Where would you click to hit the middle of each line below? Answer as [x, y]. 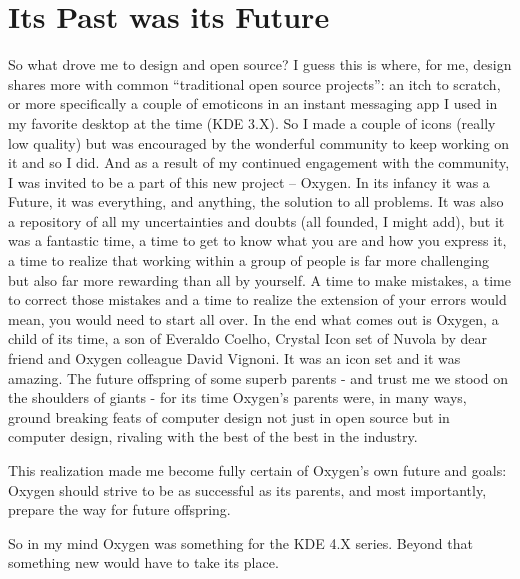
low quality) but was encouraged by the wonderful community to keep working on [259, 142]
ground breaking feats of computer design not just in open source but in [229, 416]
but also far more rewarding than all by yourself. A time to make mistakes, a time [259, 279]
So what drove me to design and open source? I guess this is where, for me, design [260, 64]
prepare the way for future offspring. [119, 509]
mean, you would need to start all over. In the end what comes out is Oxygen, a [253, 318]
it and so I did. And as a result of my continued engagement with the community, [259, 162]
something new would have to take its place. [143, 562]
